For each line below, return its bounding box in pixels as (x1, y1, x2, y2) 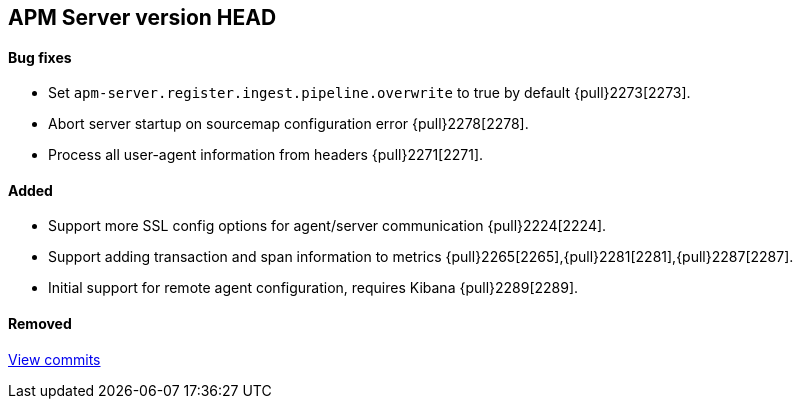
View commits (8, 350, 101, 368)
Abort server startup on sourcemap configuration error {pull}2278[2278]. (48, 115, 529, 133)
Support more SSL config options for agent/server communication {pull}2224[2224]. (48, 217, 607, 235)
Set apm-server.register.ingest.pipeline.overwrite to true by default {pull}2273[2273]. (48, 84, 691, 102)
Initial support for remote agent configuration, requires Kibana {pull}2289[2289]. (48, 279, 579, 297)
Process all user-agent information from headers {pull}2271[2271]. (48, 146, 484, 164)
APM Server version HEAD (8, 5, 277, 30)
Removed (8, 315, 72, 333)
